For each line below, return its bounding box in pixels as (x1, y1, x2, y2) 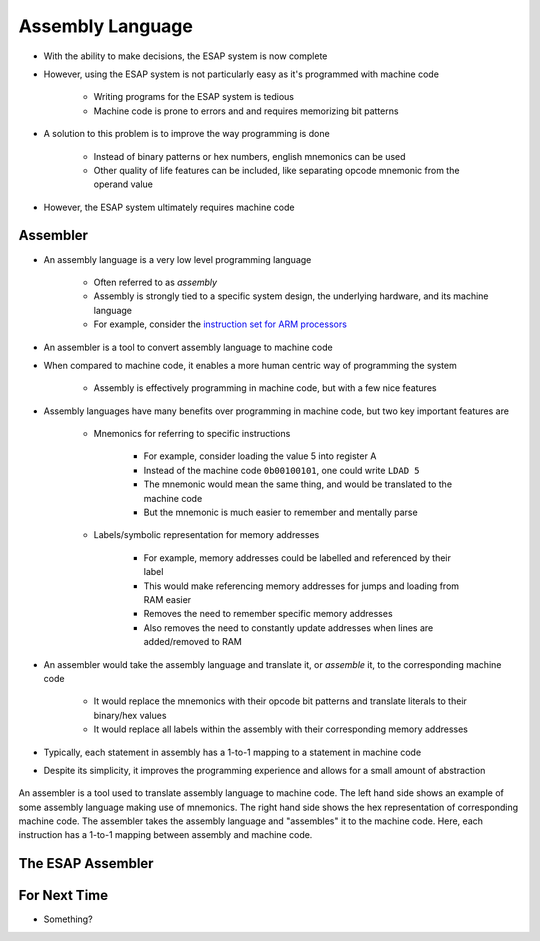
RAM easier (143, 594, 192, 605)
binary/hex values (93, 709, 167, 721)
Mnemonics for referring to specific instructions (93, 428, 291, 440)
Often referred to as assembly (93, 276, 218, 288)
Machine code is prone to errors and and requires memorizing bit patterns (93, 105, 399, 117)
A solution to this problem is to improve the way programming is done (43, 128, 330, 140)
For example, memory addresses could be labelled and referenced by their (143, 551, 452, 564)
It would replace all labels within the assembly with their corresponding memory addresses (93, 723, 469, 735)
